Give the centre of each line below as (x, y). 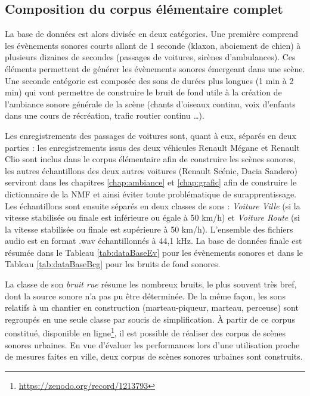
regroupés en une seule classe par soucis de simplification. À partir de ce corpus (150, 319)
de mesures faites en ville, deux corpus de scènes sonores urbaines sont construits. (154, 356)
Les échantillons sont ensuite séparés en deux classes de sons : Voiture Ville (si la (153, 205)
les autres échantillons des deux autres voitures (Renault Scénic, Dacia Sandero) (151, 170)
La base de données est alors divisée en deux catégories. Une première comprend (151, 34)
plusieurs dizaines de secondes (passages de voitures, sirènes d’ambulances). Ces (150, 57)
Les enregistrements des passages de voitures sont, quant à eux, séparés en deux (151, 135)
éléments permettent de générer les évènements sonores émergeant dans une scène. (155, 68)
